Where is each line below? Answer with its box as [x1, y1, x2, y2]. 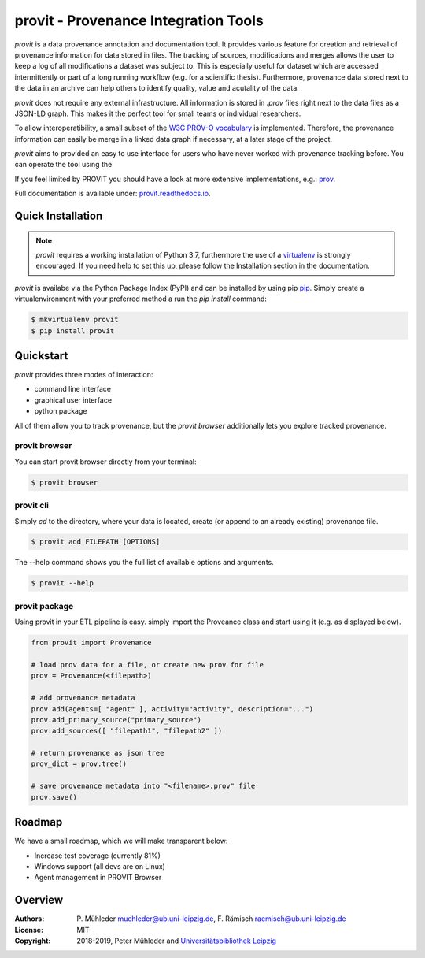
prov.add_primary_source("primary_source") [31, 715, 202, 724]
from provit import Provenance [31, 638, 153, 648]
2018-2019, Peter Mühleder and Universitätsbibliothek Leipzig [76, 936, 277, 945]
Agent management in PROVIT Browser [34, 873, 162, 882]
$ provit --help [31, 579, 94, 588]
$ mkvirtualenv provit [31, 315, 119, 325]
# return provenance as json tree [31, 748, 164, 758]
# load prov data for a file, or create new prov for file [31, 660, 264, 669]
